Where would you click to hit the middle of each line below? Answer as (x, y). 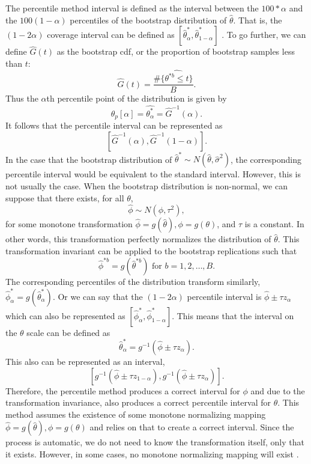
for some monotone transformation (69, 224)
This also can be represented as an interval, (85, 361)
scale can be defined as (68, 332)
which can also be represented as (65, 315)
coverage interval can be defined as (111, 35)
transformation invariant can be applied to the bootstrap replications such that (151, 251)
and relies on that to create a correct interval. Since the (192, 427)
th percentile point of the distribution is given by (137, 98)
